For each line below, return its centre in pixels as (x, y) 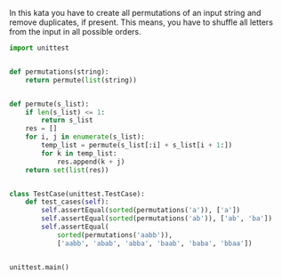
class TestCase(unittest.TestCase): (77, 194)
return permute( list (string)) (81, 80)
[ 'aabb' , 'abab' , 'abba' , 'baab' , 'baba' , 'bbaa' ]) (154, 243)
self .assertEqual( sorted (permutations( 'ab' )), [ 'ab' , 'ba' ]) (157, 219)
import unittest (39, 48)
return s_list (67, 120)
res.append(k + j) (91, 162)
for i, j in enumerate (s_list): (85, 137)
